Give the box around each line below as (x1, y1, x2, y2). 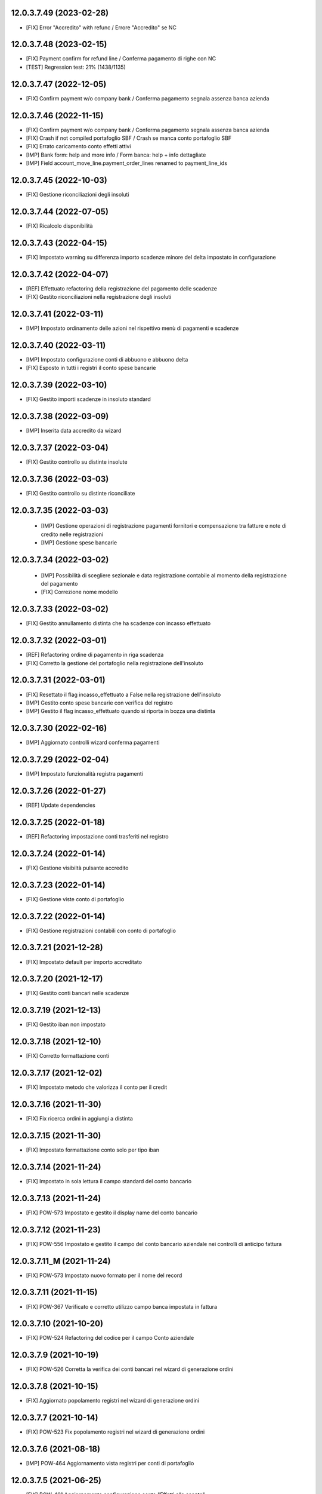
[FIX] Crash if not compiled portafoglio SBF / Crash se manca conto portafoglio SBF (26, 134, 232, 142)
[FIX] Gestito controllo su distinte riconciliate (26, 490, 135, 497)
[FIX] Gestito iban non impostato (26, 1021, 106, 1028)
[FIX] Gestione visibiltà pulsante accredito (26, 864, 129, 871)
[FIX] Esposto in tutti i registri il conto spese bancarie (26, 365, 156, 372)
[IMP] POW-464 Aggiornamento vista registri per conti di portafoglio (26, 1460, 194, 1467)
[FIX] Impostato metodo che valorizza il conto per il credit (26, 1083, 167, 1091)
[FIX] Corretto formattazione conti (26, 1052, 110, 1060)
